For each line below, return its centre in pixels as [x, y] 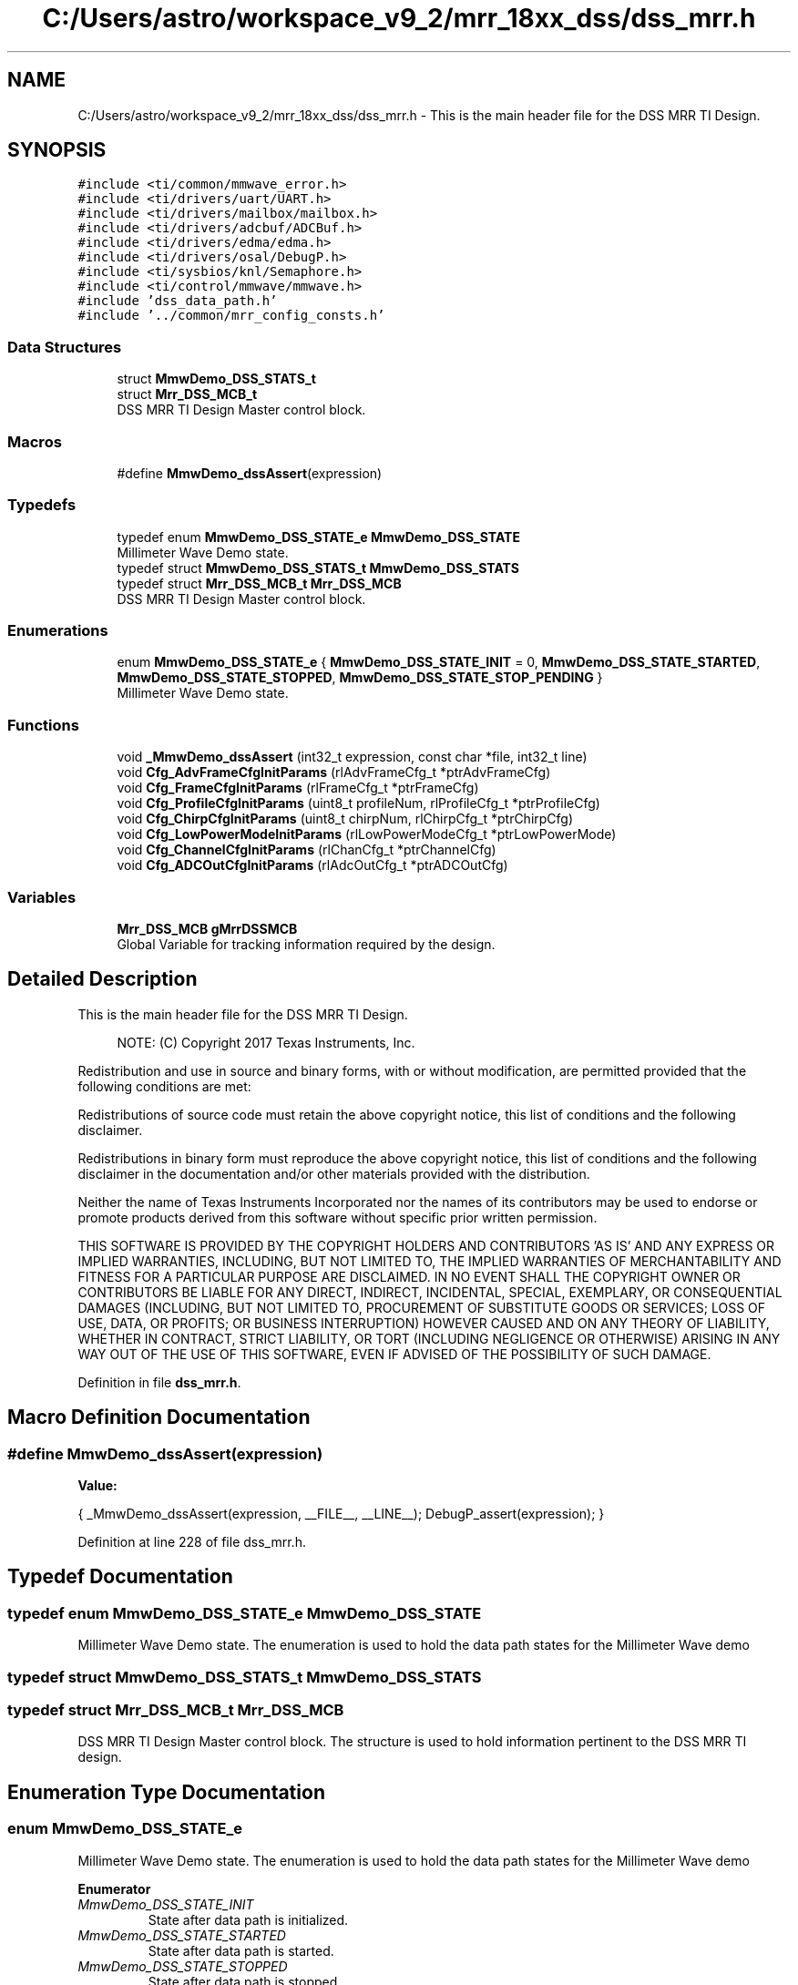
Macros [35, 441]
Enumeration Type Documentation [166, 1792]
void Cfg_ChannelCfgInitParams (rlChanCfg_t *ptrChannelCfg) [307, 850]
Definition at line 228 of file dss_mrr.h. [192, 1542]
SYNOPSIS [57, 150]
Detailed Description [102, 979]
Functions [43, 725]
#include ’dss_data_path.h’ [178, 301]
